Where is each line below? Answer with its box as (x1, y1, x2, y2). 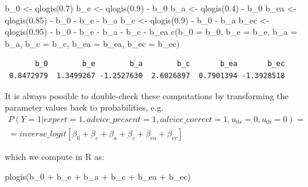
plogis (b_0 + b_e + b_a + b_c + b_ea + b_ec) (5, 170, 191, 183)
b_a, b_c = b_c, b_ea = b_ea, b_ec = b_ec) (5, 37, 180, 49)
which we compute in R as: (5, 150, 105, 162)
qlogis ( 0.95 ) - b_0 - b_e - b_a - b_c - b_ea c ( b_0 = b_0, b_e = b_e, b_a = (5, 25, 297, 38)
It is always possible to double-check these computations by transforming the (5, 89, 289, 102)
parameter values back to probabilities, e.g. (5, 101, 164, 114)
